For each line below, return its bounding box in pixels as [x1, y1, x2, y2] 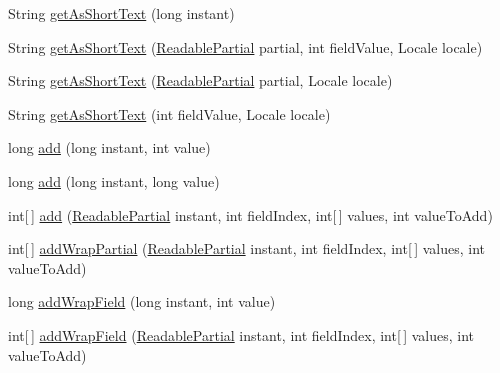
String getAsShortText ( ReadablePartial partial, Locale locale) [8, 70, 393, 91]
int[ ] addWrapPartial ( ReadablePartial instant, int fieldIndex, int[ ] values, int [8, 238, 485, 259]
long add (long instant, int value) [8, 137, 211, 158]
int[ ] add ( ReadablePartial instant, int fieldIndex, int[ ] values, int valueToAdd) [8, 204, 493, 225]
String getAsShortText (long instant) [8, 3, 235, 23]
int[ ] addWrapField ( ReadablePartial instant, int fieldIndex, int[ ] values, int [8, 324, 475, 345]
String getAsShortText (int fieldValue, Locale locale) [8, 103, 331, 124]
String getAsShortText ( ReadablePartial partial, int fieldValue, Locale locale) [8, 36, 483, 57]
